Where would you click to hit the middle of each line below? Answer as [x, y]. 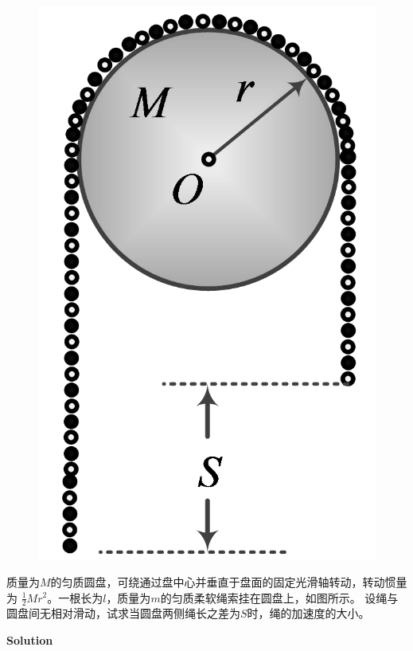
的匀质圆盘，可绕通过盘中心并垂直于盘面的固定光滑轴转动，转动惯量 [229, 581]
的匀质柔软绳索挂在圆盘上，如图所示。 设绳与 [279, 597]
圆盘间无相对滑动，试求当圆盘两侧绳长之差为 [123, 613]
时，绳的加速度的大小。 [308, 613]
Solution [30, 639]
